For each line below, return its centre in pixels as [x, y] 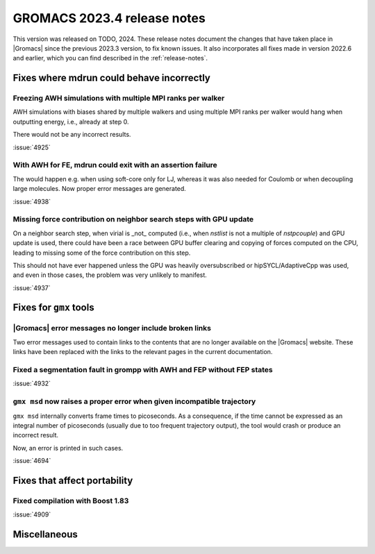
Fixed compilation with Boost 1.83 [71, 501]
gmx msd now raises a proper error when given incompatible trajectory [134, 401]
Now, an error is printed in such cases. [68, 448]
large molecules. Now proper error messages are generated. [100, 189]
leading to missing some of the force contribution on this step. [102, 253]
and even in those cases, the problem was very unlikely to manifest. [110, 275]
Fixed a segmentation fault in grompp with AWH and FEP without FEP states [143, 369]
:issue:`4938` [32, 201]
